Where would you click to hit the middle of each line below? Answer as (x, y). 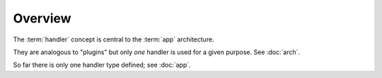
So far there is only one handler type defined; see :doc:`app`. (102, 65)
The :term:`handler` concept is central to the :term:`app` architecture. (114, 39)
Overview (42, 18)
